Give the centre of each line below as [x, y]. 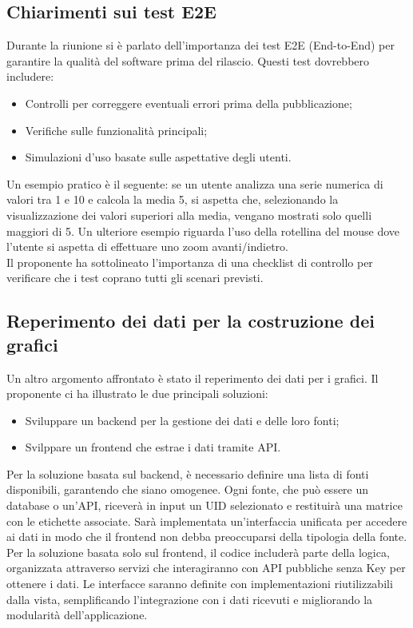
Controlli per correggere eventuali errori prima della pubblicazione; [189, 103]
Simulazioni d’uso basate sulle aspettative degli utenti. [158, 157]
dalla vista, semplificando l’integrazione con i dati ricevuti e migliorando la [190, 599]
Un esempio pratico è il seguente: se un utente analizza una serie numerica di [195, 183]
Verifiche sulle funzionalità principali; [116, 130]
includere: [30, 76]
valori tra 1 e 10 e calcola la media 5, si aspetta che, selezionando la [173, 199]
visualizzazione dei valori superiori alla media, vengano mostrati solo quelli [189, 215]
